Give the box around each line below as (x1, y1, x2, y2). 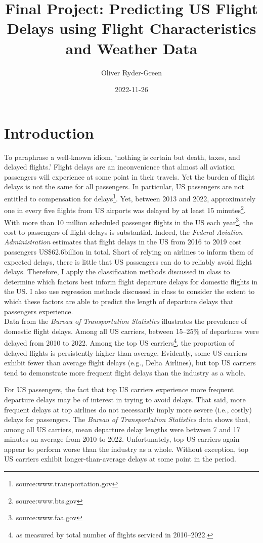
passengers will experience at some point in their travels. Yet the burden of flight (4, 171, 255, 182)
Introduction (4, 122, 94, 143)
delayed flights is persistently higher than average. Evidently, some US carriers (4, 347, 247, 358)
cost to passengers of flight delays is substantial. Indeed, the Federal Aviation (4, 226, 243, 237)
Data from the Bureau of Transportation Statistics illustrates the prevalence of (4, 316, 247, 326)
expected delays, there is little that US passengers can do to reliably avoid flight (4, 256, 252, 267)
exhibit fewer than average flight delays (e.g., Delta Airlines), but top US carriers (4, 357, 256, 368)
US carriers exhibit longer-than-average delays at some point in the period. (4, 453, 236, 464)
